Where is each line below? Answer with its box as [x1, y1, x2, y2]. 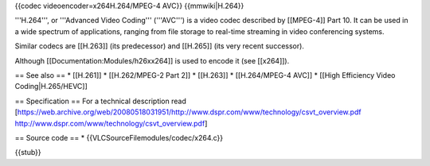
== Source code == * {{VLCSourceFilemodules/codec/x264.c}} [14, 133, 224, 142]
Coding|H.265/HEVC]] [14, 82, 88, 91]
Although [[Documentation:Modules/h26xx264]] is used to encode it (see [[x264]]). [14, 56, 290, 65]
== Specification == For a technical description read [14, 96, 186, 106]
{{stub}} [14, 148, 41, 157]
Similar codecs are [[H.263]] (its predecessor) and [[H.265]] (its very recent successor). [14, 41, 304, 51]
